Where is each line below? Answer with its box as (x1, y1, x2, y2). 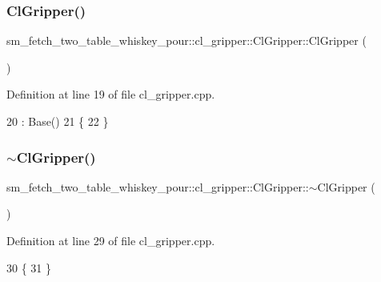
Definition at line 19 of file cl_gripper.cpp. (6, 86, 215, 103)
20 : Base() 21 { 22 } (6, 113, 109, 129)
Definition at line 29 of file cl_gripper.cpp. (6, 232, 215, 248)
